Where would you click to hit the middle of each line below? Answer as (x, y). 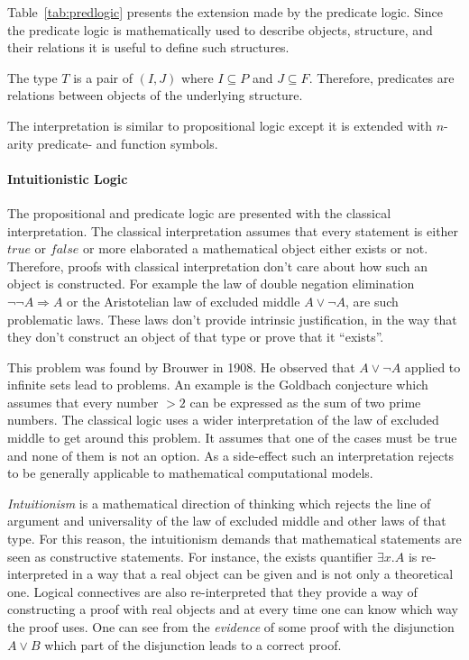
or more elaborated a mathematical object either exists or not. (255, 248)
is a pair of (103, 77)
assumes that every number (83, 402)
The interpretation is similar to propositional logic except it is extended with (220, 125)
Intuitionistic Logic (68, 178)
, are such (372, 301)
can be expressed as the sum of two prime (305, 402)
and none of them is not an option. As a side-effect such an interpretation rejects (231, 455)
